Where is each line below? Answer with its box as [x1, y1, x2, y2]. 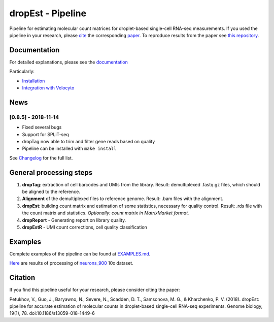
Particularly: [9, 69, 35, 75]
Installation [22, 78, 45, 84]
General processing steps [9, 168, 93, 177]
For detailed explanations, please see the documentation [9, 59, 128, 65]
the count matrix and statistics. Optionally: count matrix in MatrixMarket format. [22, 210, 190, 216]
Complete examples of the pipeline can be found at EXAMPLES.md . [9, 250, 151, 256]
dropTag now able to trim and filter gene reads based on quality [22, 138, 155, 144]
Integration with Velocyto [22, 85, 75, 91]
